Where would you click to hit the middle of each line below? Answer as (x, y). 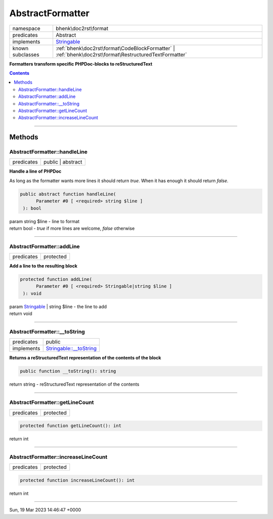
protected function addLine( (56, 279)
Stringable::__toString (71, 348)
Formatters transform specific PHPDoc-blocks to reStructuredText (81, 64)
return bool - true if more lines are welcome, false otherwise (72, 228)
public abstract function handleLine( (68, 194)
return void (21, 314)
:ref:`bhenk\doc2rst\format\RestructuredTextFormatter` (121, 55)
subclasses (26, 55)
